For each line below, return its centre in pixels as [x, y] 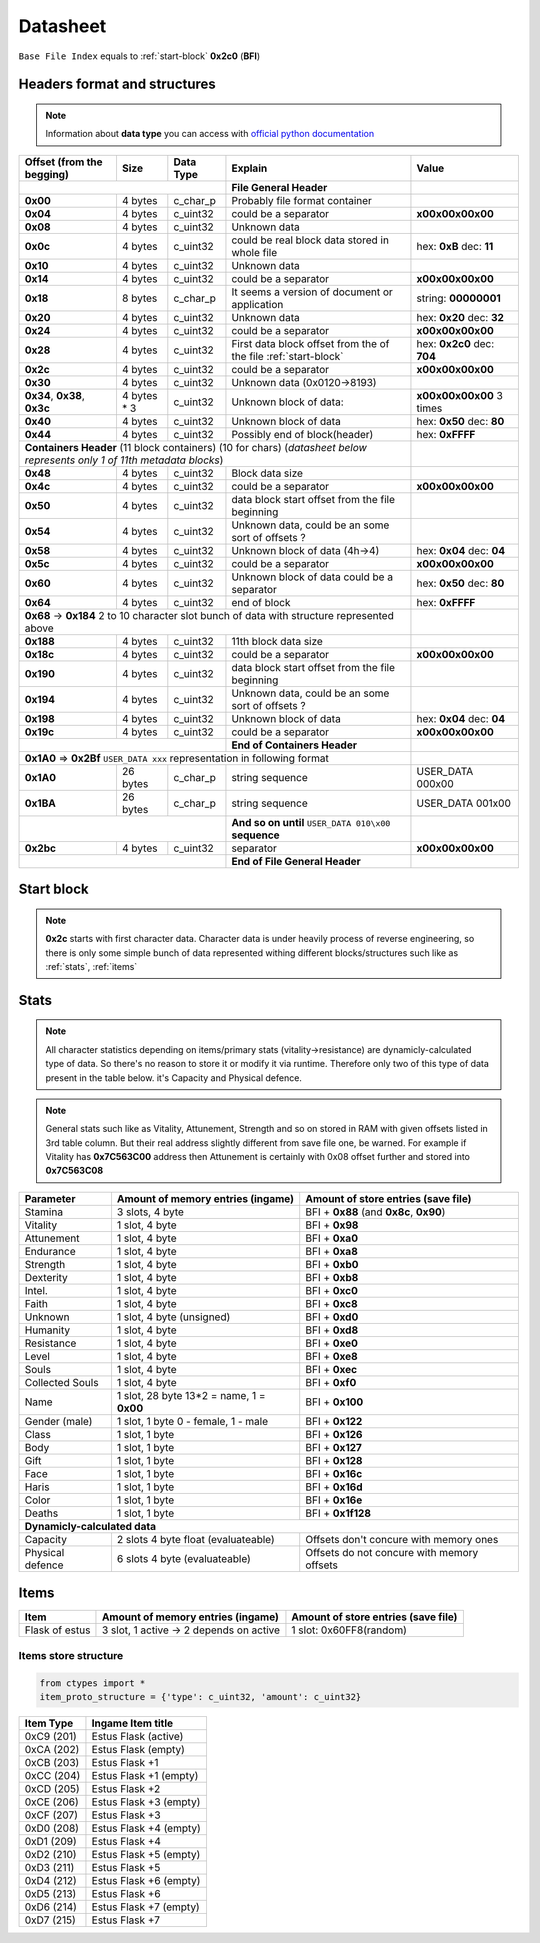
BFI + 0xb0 [332, 1264]
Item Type [49, 1723]
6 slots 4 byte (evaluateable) [184, 1558]
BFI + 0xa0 [332, 1238]
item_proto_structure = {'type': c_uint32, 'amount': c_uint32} [200, 1696]
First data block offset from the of [310, 343]
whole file [254, 252]
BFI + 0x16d [334, 1487]
